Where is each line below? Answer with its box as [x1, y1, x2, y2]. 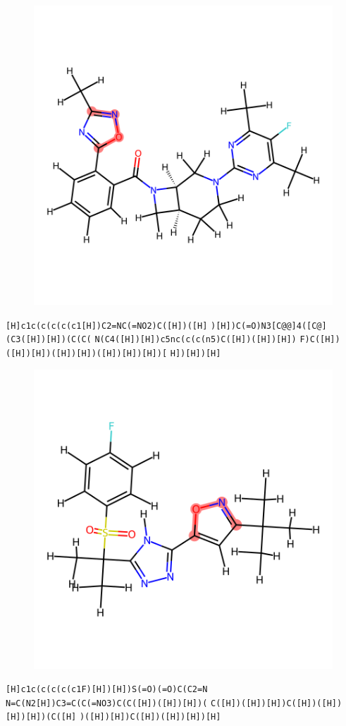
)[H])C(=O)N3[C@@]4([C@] [211, 320, 327, 331]
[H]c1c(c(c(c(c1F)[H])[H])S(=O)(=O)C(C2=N [6, 684, 208, 695]
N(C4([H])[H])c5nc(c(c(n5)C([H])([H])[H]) [94, 334, 297, 345]
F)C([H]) [299, 334, 340, 345]
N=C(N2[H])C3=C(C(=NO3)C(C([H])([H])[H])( [6, 698, 208, 708]
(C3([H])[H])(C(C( [6, 334, 92, 345]
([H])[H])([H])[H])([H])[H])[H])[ [6, 348, 168, 358]
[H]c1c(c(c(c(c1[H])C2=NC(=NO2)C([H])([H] [6, 320, 208, 331]
